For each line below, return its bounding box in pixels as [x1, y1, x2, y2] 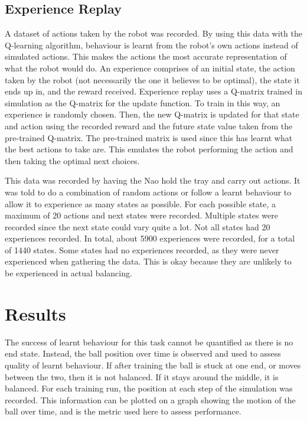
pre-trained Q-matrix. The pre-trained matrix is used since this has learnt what [5, 131, 293, 143]
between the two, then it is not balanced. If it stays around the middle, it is [5, 370, 279, 383]
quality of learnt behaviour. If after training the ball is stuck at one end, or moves [5, 358, 301, 371]
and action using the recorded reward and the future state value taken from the [5, 119, 293, 132]
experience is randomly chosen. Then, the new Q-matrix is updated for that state [5, 108, 299, 120]
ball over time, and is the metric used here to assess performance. [5, 405, 241, 417]
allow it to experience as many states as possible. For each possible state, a [5, 197, 276, 210]
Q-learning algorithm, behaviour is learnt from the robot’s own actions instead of [5, 38, 298, 51]
